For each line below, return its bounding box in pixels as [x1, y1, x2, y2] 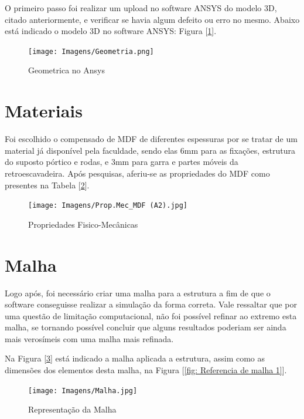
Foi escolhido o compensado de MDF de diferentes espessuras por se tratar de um [5, 133, 298, 145]
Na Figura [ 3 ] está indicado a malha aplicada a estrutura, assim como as [5, 352, 265, 364]
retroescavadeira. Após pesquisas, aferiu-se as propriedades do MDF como [5, 167, 270, 179]
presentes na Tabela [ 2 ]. [5, 178, 90, 191]
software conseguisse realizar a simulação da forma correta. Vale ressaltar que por [5, 298, 297, 310]
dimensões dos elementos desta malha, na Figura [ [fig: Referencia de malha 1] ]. [5, 364, 287, 376]
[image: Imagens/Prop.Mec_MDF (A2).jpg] [28, 201, 188, 210]
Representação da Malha [28, 403, 117, 415]
